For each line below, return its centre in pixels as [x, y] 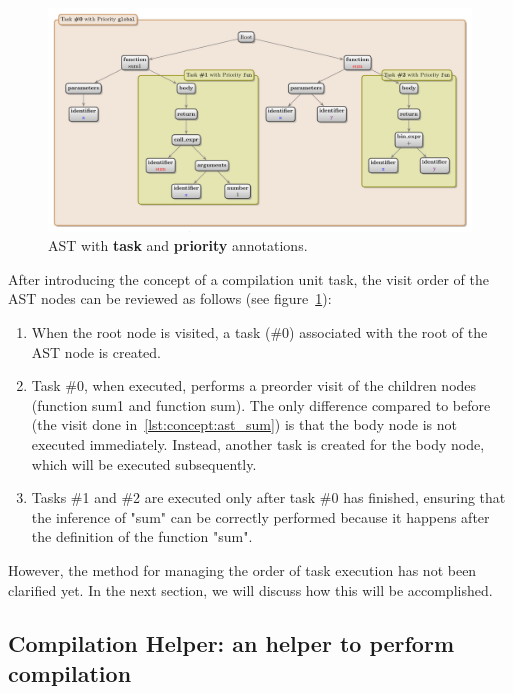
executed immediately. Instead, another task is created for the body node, [258, 443]
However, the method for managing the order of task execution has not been [242, 569]
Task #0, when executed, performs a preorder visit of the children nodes [254, 385]
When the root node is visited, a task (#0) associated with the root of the [259, 331]
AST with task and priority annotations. [178, 245]
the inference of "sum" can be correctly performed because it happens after [260, 516]
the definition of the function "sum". [142, 536]
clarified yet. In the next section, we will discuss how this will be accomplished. [250, 589]
